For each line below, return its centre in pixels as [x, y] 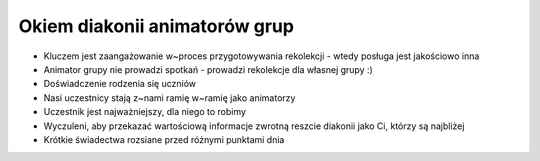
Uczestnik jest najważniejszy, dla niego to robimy [145, 112]
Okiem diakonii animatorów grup [156, 26]
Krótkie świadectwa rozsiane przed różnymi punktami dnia [164, 139]
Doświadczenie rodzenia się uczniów [120, 84]
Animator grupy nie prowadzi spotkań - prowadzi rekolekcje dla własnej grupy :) [208, 69]
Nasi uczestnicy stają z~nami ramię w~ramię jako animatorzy [169, 97]
